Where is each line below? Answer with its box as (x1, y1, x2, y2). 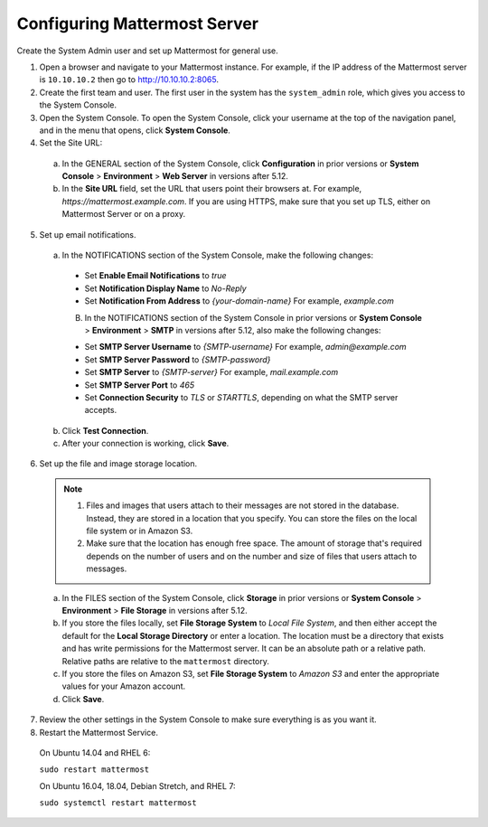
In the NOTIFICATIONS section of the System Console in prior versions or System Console (84, 312, 422, 323)
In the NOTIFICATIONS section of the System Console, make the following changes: (61, 249, 374, 261)
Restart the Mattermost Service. (39, 727, 158, 738)
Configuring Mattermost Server (16, 14, 259, 33)
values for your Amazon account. (61, 681, 185, 691)
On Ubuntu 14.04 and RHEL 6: (39, 747, 151, 758)
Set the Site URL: (39, 137, 103, 148)
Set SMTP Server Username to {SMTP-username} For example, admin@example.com (84, 342, 407, 352)
